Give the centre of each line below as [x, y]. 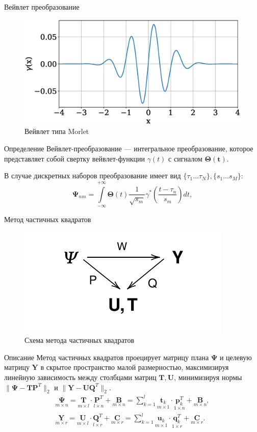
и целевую [236, 357]
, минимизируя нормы [208, 377]
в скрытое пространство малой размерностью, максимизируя [135, 367]
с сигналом [185, 158]
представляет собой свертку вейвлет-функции [74, 158]
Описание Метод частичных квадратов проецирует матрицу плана [107, 357]
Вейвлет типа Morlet [57, 131]
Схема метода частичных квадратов [80, 340]
